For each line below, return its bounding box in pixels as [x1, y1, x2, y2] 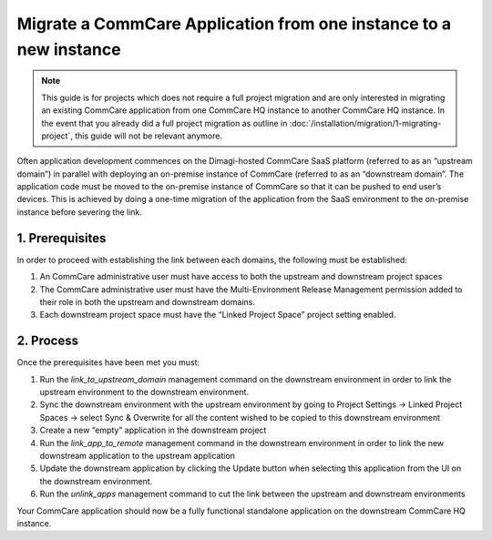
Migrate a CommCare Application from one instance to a [16, 14, 452, 34]
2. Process [16, 333, 79, 349]
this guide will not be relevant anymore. [74, 130, 223, 141]
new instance [16, 39, 122, 59]
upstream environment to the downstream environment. [39, 387, 250, 398]
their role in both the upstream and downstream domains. [39, 296, 255, 307]
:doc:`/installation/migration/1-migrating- [289, 117, 442, 128]
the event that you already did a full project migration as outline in [41, 117, 288, 128]
